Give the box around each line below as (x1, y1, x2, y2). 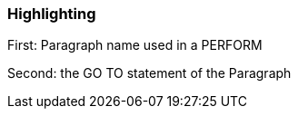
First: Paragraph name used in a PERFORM (7, 37, 263, 53)
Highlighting (7, 5, 96, 23)
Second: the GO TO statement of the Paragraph (7, 65, 292, 82)
